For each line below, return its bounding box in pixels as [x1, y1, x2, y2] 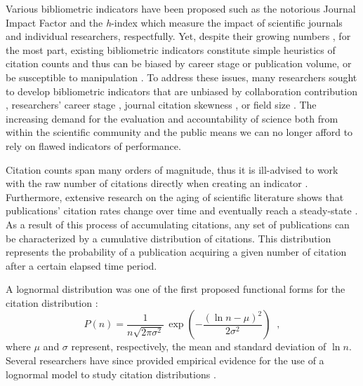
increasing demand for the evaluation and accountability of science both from [6, 111, 338, 125]
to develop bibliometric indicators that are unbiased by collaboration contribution [6, 83, 357, 98]
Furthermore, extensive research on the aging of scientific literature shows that [6, 189, 344, 204]
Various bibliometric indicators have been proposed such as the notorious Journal [6, 1, 356, 15]
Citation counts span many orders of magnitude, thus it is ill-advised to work [6, 162, 338, 177]
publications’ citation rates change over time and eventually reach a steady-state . [6, 203, 358, 218]
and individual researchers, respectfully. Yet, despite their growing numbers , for [6, 29, 351, 43]
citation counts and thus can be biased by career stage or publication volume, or [6, 56, 352, 71]
